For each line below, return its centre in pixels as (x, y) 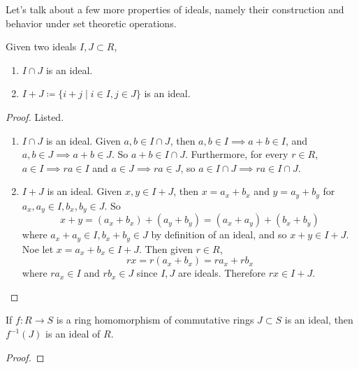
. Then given (166, 248)
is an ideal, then (319, 320)
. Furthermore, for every (237, 154)
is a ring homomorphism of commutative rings (155, 320)
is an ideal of (73, 334)
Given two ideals (41, 46)
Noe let (38, 248)
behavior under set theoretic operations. (91, 23)
